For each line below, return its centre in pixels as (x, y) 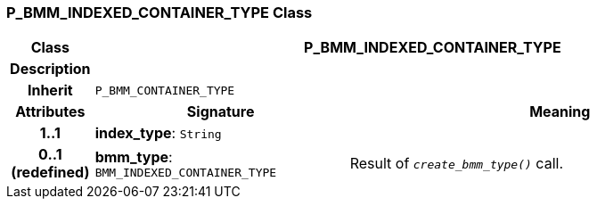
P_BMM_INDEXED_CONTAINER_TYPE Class (159, 12)
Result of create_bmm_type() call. (456, 164)
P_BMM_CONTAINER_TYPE (165, 90)
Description (50, 69)
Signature (221, 112)
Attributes (50, 112)
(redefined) (50, 173)
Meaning (560, 112)
